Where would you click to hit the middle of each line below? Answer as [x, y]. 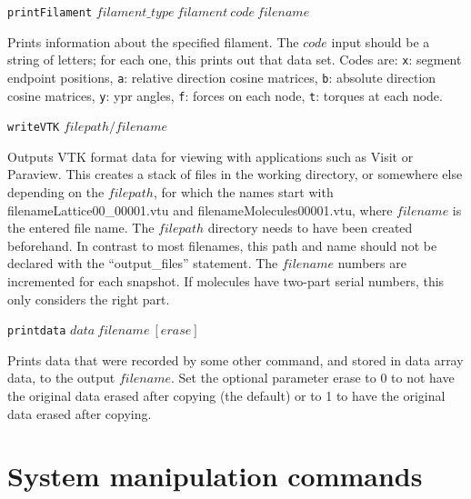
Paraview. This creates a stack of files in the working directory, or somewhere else [235, 174]
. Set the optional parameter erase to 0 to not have [312, 378]
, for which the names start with [243, 192]
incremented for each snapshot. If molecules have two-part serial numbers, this [226, 281]
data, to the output [61, 378]
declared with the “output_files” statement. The [143, 263]
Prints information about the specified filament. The [153, 41]
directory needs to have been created [310, 228]
